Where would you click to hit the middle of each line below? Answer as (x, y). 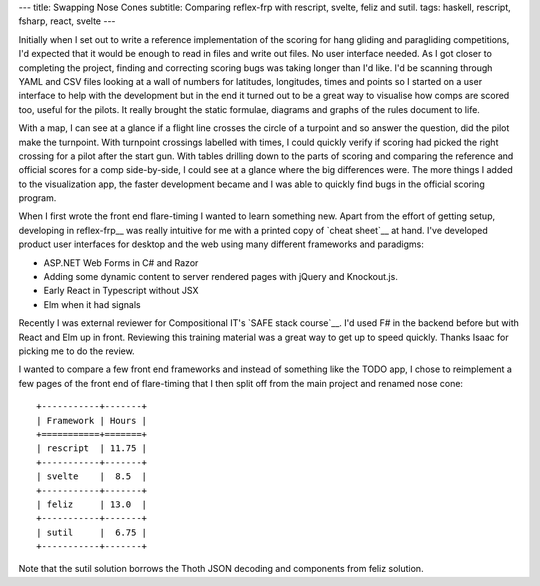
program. (37, 198)
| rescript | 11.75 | (92, 448)
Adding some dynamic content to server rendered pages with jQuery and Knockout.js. (221, 277)
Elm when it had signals (92, 304)
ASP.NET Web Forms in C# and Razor (121, 262)
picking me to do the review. (76, 351)
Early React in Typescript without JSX (121, 291)
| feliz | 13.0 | (92, 504)
